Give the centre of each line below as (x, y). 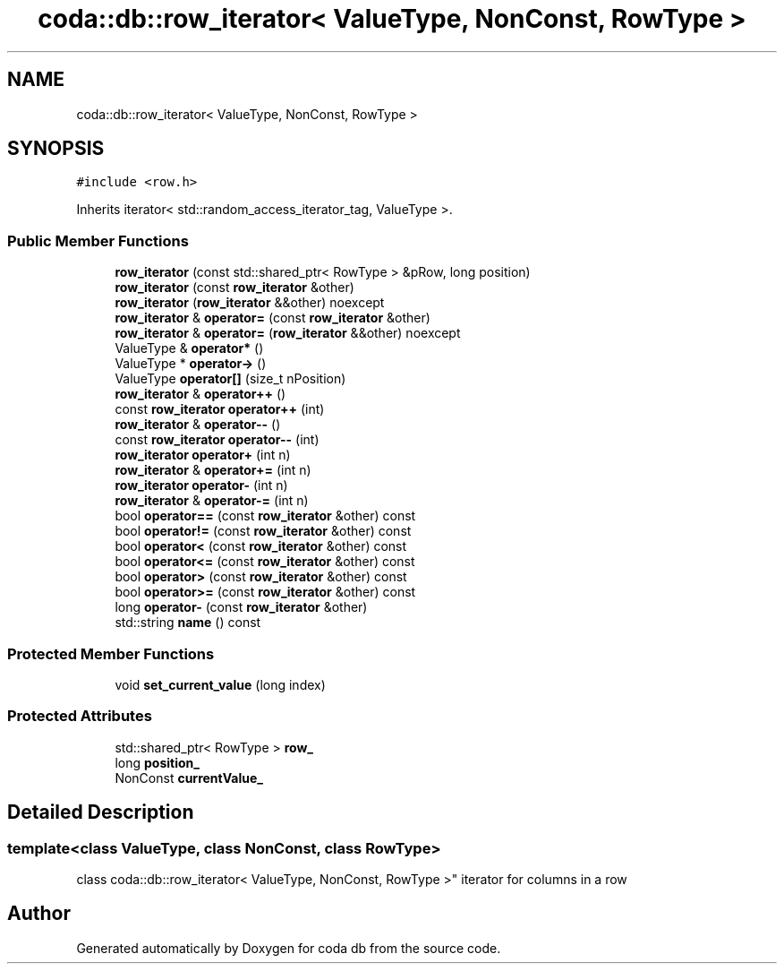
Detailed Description (101, 812)
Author (39, 914)
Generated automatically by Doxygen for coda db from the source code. (289, 948)
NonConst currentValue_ (189, 778)
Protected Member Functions (111, 653)
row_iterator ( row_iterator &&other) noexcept (250, 303)
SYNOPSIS (56, 149)
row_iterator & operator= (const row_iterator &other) (273, 318)
